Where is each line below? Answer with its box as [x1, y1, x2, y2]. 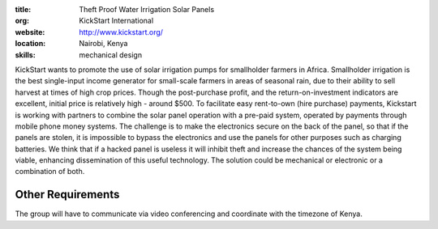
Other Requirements [15, 188, 120, 201]
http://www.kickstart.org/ [79, 27, 164, 36]
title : [15, 5, 32, 14]
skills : [15, 49, 36, 60]
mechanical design [79, 49, 142, 60]
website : [15, 27, 45, 36]
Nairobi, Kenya [79, 39, 128, 49]
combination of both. [15, 167, 85, 176]
